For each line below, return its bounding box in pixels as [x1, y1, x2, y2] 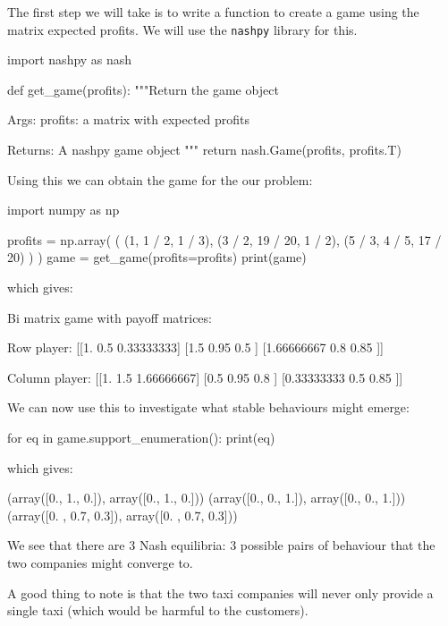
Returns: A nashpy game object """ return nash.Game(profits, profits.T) [7, 140, 402, 159]
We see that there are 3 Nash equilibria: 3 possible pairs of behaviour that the [7, 536, 435, 554]
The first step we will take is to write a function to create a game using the [7, 3, 419, 21]
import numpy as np [7, 200, 120, 219]
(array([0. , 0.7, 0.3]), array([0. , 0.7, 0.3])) [7, 505, 238, 524]
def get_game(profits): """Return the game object [7, 80, 279, 98]
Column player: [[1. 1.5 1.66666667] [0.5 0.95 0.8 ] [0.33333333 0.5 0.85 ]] [7, 368, 403, 386]
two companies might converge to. [7, 553, 193, 571]
